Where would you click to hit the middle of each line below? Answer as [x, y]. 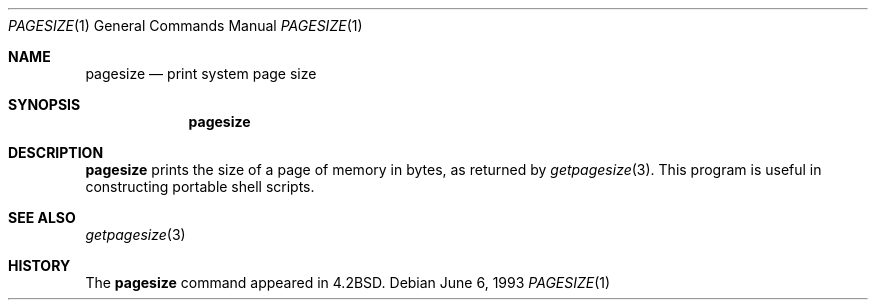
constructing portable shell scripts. [200, 186]
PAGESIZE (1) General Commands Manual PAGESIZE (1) [185, 25]
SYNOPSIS [44, 104]
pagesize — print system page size [201, 73]
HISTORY [39, 265]
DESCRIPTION [56, 152]
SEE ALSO [42, 217]
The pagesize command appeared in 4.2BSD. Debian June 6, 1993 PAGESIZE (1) [348, 282]
